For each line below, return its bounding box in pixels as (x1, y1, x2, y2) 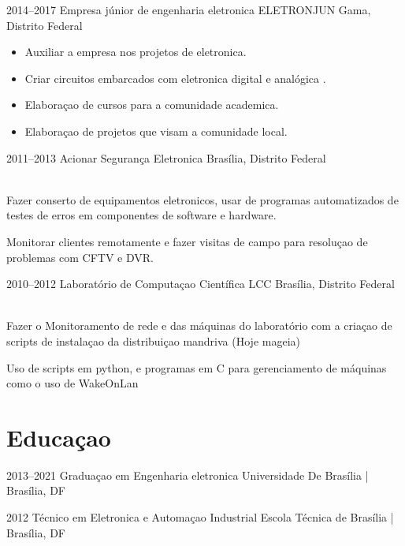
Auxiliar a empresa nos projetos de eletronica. (24, 43, 247, 60)
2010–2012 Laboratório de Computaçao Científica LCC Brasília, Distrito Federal (6, 275, 395, 292)
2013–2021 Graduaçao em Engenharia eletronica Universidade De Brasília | (6, 466, 369, 483)
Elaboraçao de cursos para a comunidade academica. (24, 96, 279, 113)
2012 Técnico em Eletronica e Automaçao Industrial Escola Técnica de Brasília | (6, 509, 394, 525)
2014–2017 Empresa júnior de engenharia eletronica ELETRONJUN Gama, (6, 2, 371, 17)
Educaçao (6, 421, 111, 453)
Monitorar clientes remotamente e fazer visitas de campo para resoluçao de (6, 233, 368, 249)
